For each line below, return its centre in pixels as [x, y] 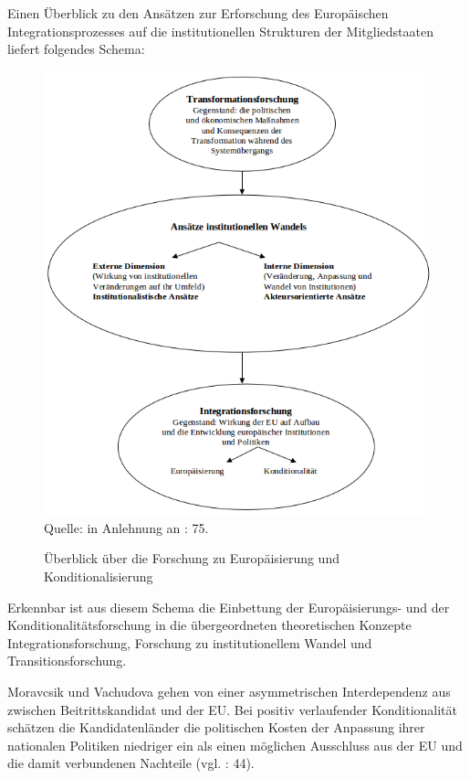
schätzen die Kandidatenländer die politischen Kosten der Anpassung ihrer [216, 727]
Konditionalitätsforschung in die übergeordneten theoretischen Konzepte [209, 625]
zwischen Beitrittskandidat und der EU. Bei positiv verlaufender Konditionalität [232, 709]
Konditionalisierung [99, 576]
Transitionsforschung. [67, 661]
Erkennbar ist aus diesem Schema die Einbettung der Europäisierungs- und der [229, 607]
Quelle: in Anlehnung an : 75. [126, 527]
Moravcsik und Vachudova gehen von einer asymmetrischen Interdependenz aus [229, 692]
